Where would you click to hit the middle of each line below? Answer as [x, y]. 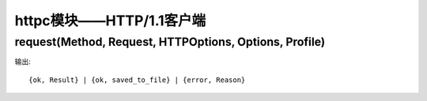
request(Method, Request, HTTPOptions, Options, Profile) [170, 42]
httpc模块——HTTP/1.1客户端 [110, 21]
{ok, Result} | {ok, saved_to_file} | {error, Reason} [137, 80]
